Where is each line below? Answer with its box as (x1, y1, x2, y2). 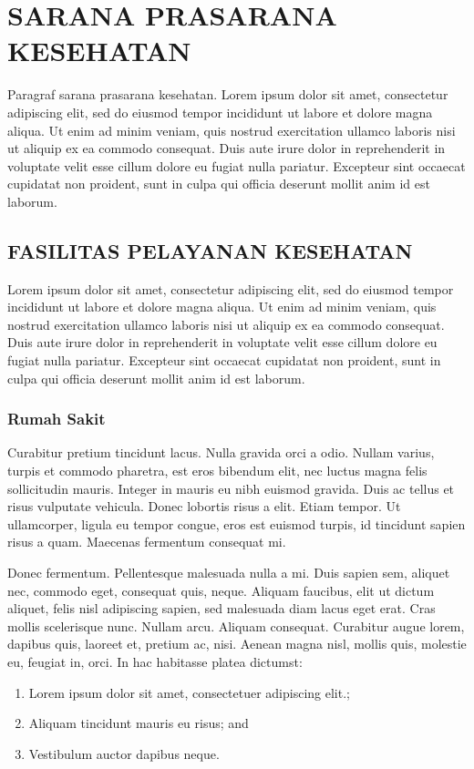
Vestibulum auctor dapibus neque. (28, 743, 220, 763)
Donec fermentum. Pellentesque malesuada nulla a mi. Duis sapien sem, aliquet (7, 563, 450, 582)
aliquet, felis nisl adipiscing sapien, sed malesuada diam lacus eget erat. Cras (7, 599, 436, 618)
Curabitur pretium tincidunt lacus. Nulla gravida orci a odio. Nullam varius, (7, 443, 435, 462)
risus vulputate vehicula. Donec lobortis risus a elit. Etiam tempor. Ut (7, 497, 401, 516)
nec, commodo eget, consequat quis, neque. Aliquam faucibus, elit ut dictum (7, 580, 435, 600)
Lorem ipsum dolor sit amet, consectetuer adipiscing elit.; (28, 682, 350, 702)
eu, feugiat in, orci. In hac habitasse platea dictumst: (7, 651, 303, 671)
